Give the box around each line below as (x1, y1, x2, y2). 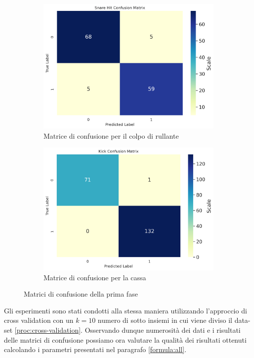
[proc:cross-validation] (14, 324, 81, 335)
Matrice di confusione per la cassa (43, 272, 146, 282)
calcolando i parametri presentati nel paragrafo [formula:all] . (4, 344, 187, 355)
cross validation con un (4, 315, 74, 325)
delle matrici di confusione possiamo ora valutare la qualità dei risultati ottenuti (4, 334, 247, 345)
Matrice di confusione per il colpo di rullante (43, 130, 179, 141)
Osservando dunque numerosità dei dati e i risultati (85, 324, 241, 335)
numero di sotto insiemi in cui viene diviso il (97, 315, 232, 325)
